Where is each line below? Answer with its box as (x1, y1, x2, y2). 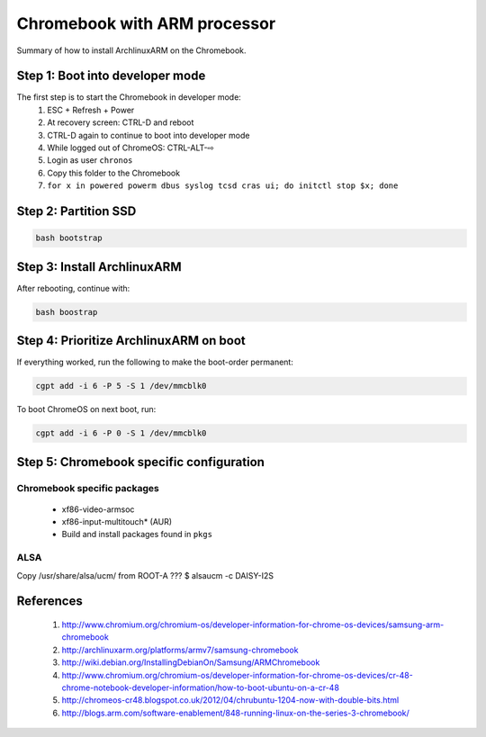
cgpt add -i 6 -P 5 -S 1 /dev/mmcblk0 (35, 381, 207, 391)
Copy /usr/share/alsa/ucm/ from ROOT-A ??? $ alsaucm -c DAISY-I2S (16, 570, 274, 580)
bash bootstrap (35, 233, 103, 243)
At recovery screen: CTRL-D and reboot (47, 117, 194, 128)
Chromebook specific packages (16, 481, 159, 494)
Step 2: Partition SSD (16, 203, 137, 219)
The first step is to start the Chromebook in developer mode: (16, 92, 242, 103)
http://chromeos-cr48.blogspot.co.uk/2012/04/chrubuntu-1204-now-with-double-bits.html (61, 695, 400, 706)
